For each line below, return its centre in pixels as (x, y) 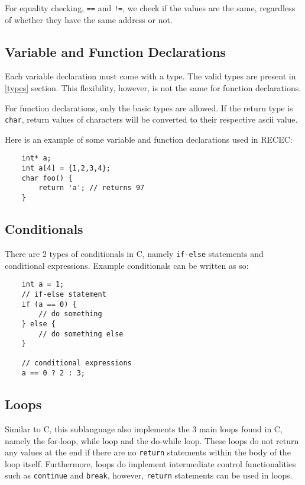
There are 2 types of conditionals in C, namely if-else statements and (134, 253)
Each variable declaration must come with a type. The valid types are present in (150, 76)
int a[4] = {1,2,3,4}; (66, 168)
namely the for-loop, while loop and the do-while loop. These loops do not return (152, 440)
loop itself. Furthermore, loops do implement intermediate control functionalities (150, 463)
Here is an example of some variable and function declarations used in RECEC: (149, 139)
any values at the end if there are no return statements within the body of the (148, 452)
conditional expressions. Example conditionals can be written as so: (127, 265)
